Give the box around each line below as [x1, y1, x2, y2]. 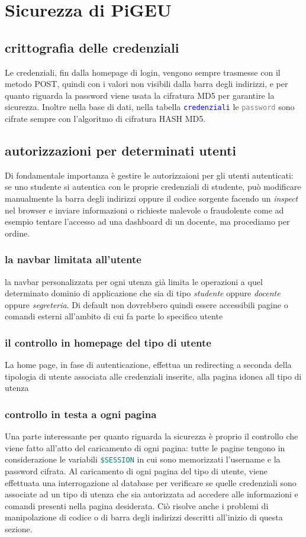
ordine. [5, 227, 30, 239]
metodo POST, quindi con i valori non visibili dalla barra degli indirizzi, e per [5, 77, 288, 90]
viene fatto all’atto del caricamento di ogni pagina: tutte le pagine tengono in [5, 441, 285, 454]
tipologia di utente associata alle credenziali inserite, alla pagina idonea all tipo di [5, 370, 302, 382]
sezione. [5, 523, 33, 535]
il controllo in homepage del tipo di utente [5, 335, 211, 350]
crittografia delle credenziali [5, 38, 179, 56]
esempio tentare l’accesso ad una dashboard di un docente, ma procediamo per [5, 215, 290, 228]
